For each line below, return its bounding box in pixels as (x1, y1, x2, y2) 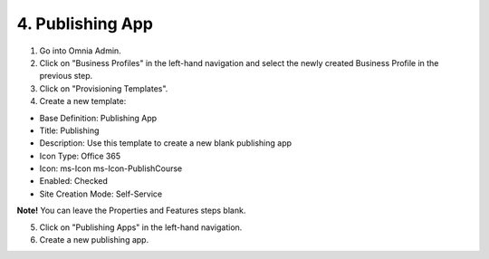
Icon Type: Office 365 (39, 150, 121, 161)
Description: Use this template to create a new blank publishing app (39, 138, 292, 149)
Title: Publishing (39, 125, 100, 136)
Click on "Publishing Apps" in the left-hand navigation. (39, 222, 243, 233)
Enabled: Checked (39, 176, 108, 187)
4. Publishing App (16, 14, 154, 34)
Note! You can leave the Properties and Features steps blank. (16, 205, 246, 216)
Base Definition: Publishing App (39, 112, 158, 123)
